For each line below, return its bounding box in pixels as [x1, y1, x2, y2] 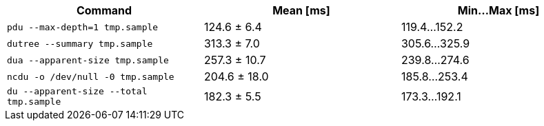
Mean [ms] [272, 3, 330, 17]
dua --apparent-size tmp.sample [7, 54, 169, 65]
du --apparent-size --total [7, 86, 148, 96]
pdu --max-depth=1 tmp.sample [7, 21, 159, 32]
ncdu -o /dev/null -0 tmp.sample [7, 71, 174, 82]
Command [76, 3, 132, 17]
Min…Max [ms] [457, 3, 540, 17]
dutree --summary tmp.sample [7, 38, 153, 49]
